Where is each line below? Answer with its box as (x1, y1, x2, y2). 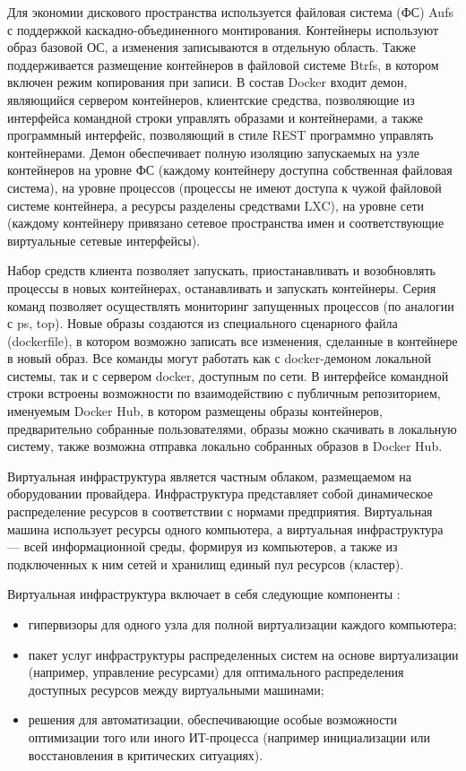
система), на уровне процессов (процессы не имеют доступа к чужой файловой (7, 178, 442, 196)
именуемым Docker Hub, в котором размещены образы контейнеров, (7, 402, 383, 420)
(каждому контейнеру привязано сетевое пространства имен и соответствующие (7, 213, 444, 232)
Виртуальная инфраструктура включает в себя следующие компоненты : (7, 585, 401, 603)
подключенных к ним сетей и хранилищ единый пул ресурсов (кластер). (7, 554, 404, 573)
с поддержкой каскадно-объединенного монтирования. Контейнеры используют (7, 20, 439, 39)
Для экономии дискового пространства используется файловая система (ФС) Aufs (7, 3, 453, 21)
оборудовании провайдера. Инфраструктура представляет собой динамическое (7, 484, 433, 503)
